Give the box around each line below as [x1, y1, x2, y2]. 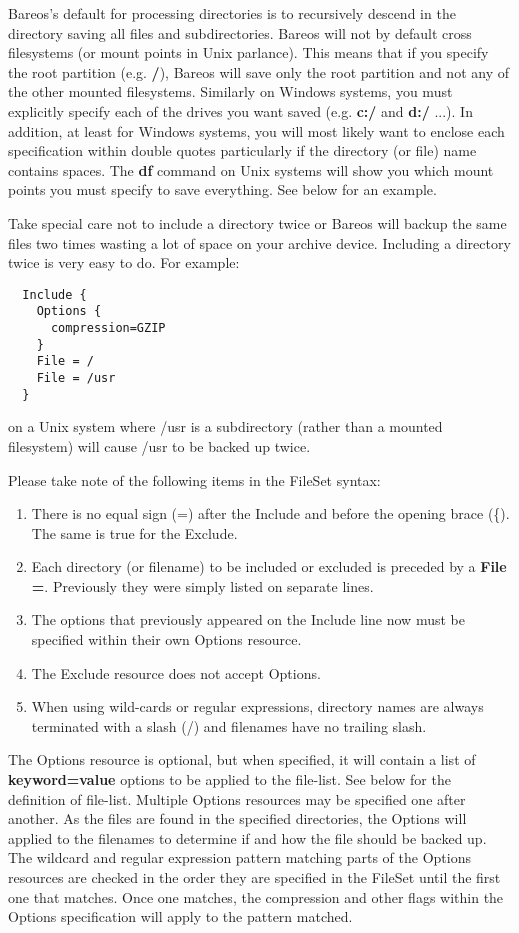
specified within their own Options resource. [31, 629, 302, 650]
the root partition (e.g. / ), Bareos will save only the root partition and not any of [8, 61, 509, 82]
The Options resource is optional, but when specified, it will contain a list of [8, 749, 476, 770]
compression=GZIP [50, 321, 166, 336]
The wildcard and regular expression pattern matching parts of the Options [8, 847, 471, 868]
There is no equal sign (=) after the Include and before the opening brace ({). [31, 503, 510, 524]
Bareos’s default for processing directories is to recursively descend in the [8, 3, 456, 23]
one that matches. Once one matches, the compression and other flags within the [8, 886, 504, 907]
